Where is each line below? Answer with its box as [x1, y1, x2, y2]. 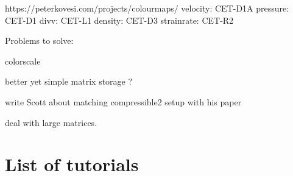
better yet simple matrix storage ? [5, 75, 133, 88]
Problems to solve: [5, 34, 74, 47]
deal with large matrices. [5, 116, 97, 128]
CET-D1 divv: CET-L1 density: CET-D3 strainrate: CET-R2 [5, 13, 234, 26]
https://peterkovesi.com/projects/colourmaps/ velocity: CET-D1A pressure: [5, 2, 289, 14]
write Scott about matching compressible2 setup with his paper [5, 95, 242, 108]
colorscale [5, 54, 41, 67]
